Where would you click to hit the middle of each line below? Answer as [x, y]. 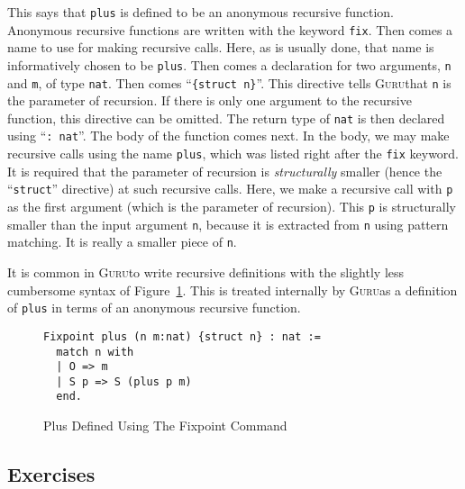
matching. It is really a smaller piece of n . [122, 242]
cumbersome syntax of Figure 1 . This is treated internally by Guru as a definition [232, 290]
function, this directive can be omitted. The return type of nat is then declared [226, 118]
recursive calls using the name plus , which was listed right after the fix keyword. [233, 154]
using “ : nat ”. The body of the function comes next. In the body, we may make [228, 136]
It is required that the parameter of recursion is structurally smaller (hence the [225, 171]
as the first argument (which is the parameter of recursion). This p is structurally [232, 207]
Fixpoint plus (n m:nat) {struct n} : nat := [182, 336]
